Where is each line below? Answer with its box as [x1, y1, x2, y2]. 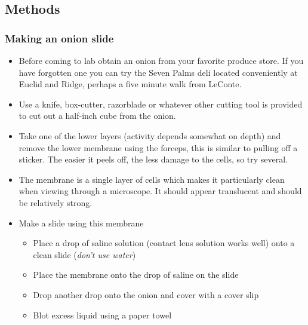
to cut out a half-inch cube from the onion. [19, 109, 176, 122]
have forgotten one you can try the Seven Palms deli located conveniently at [19, 66, 298, 78]
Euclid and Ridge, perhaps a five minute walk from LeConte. [19, 78, 242, 90]
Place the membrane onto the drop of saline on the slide [33, 268, 239, 281]
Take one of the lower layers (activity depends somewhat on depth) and [19, 129, 281, 142]
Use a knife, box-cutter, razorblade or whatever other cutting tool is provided [19, 97, 303, 110]
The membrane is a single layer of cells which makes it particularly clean [19, 173, 285, 185]
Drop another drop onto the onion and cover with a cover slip [33, 288, 259, 301]
